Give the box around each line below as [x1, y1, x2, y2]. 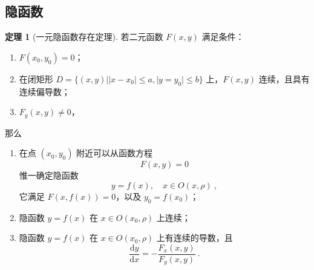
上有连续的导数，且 [156, 231, 233, 244]
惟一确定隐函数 [19, 169, 79, 182]
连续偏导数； [19, 85, 70, 97]
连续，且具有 [258, 72, 310, 85]
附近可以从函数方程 [76, 147, 153, 159]
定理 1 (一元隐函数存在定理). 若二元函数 [5, 30, 163, 43]
